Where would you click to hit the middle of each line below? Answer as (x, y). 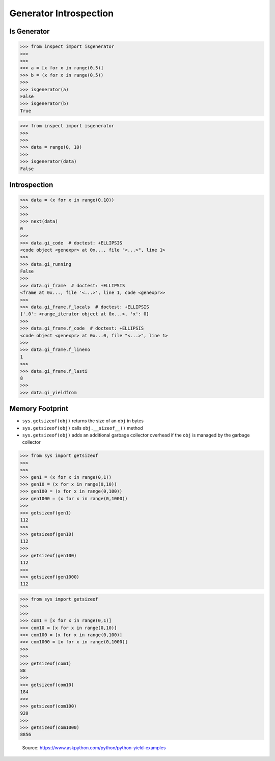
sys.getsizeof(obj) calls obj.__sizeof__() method (82, 428)
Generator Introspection (62, 13)
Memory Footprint (39, 409)
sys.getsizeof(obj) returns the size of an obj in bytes (83, 421)
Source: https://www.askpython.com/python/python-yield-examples (94, 748)
